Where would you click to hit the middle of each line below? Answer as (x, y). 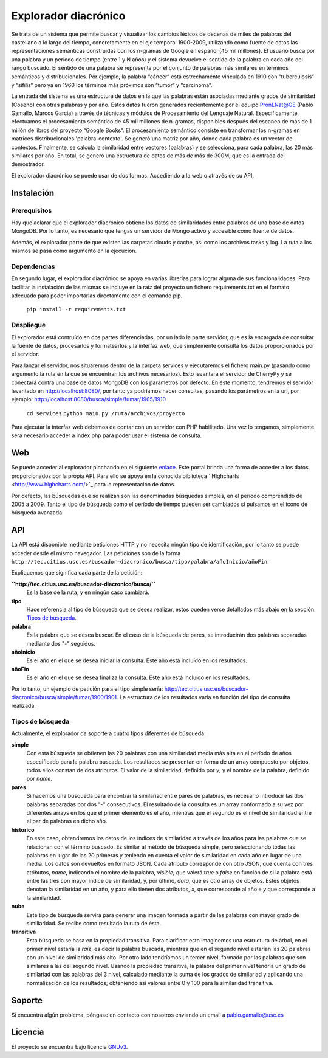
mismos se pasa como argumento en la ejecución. (74, 251)
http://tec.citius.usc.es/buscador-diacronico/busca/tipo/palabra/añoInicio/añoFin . (140, 562)
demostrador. (28, 164)
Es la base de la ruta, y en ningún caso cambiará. (88, 592)
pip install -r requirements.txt (76, 309)
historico (23, 829)
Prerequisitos (32, 210)
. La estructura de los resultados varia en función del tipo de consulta (203, 697)
